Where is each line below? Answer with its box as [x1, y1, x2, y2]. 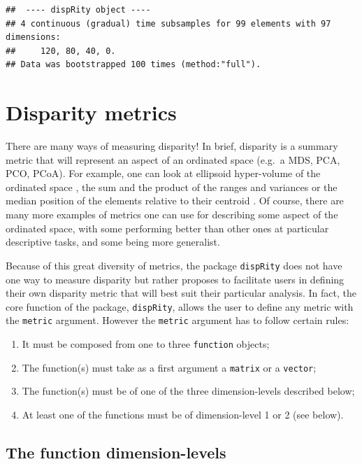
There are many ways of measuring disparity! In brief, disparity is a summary [6, 139, 338, 153]
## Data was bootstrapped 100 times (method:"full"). [6, 59, 261, 70]
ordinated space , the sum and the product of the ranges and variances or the [6, 179, 338, 194]
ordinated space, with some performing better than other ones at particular [6, 220, 329, 235]
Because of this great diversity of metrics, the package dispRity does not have [6, 258, 342, 272]
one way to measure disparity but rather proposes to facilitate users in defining [6, 272, 345, 286]
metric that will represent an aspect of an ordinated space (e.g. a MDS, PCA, [6, 152, 340, 167]
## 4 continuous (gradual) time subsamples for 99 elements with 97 [6, 18, 331, 29]
